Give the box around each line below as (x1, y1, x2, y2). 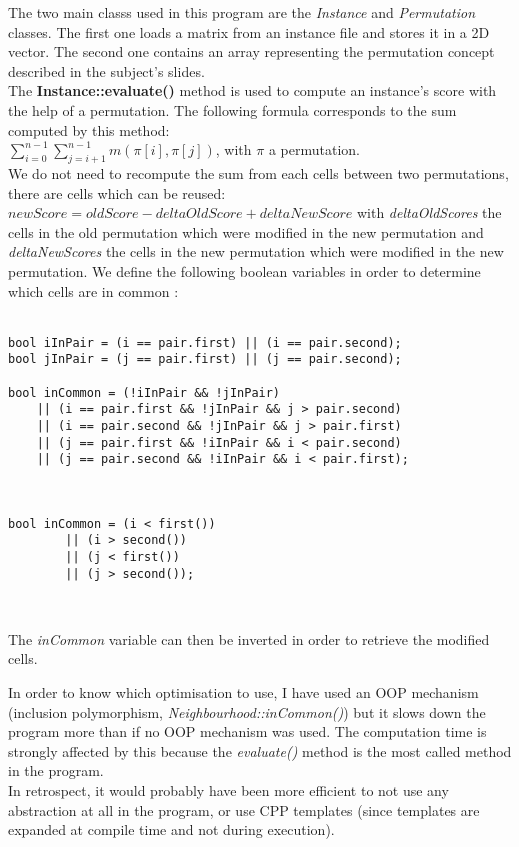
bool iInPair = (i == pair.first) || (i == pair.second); (8, 335, 402, 350)
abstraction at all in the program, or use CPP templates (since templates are (8, 799, 480, 820)
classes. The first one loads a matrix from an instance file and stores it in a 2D (8, 21, 490, 42)
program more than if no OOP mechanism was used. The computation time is (8, 721, 487, 742)
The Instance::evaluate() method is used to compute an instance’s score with (8, 80, 497, 101)
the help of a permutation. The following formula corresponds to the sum (8, 99, 457, 120)
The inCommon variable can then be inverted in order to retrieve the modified (8, 628, 490, 649)
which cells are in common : (8, 280, 179, 301)
